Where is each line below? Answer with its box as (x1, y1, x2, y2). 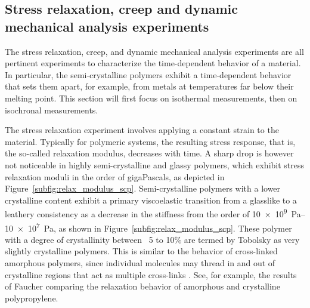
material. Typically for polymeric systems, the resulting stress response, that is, (5, 135, 296, 147)
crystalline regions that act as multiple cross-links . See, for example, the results (5, 268, 297, 281)
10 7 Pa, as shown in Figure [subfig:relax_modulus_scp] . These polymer (27, 220, 292, 234)
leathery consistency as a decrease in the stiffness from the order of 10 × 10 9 (5, 206, 287, 220)
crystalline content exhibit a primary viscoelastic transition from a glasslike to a (5, 193, 297, 206)
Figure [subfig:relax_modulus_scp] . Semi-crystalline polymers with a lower (5, 182, 281, 195)
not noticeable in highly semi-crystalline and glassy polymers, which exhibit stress (5, 158, 305, 171)
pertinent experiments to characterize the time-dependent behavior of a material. (5, 57, 301, 69)
